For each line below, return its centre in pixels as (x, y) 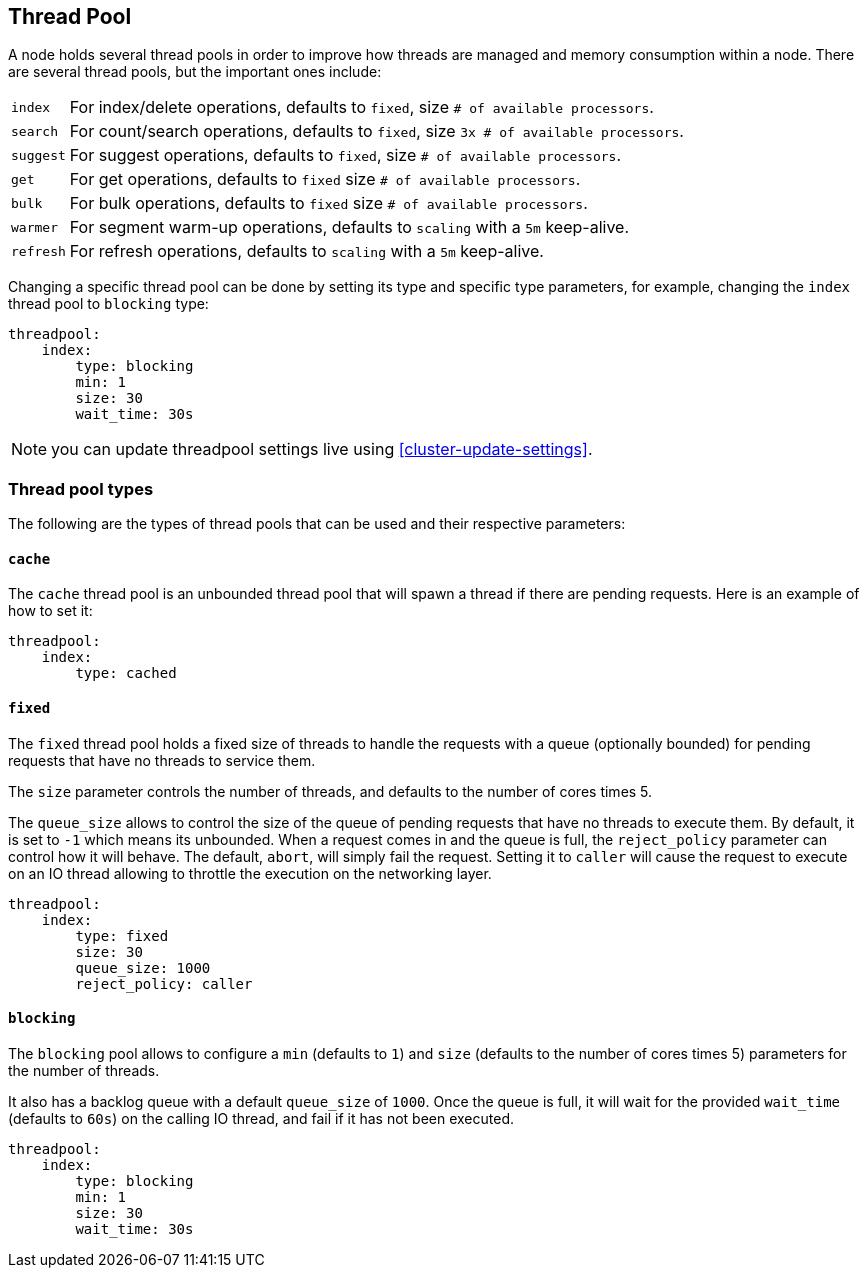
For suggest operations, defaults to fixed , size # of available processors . (345, 155)
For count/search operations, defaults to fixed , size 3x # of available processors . (376, 131)
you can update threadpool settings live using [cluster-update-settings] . (322, 449)
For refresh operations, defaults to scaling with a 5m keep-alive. (306, 251)
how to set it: (50, 611)
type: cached (126, 673)
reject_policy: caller (164, 983)
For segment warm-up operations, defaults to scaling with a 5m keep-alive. (349, 227)
